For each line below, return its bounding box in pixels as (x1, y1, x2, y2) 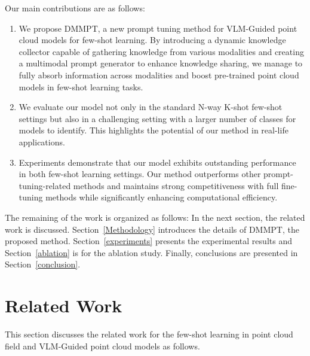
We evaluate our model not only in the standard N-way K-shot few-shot (19, 101, 283, 113)
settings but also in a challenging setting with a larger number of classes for (19, 112, 296, 124)
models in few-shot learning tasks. (19, 80, 143, 93)
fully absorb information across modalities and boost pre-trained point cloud (19, 68, 299, 81)
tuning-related (19, 179, 71, 191)
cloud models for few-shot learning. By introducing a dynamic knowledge (19, 34, 286, 46)
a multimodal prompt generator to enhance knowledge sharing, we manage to (19, 57, 303, 69)
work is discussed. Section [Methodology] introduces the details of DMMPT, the (5, 223, 299, 235)
